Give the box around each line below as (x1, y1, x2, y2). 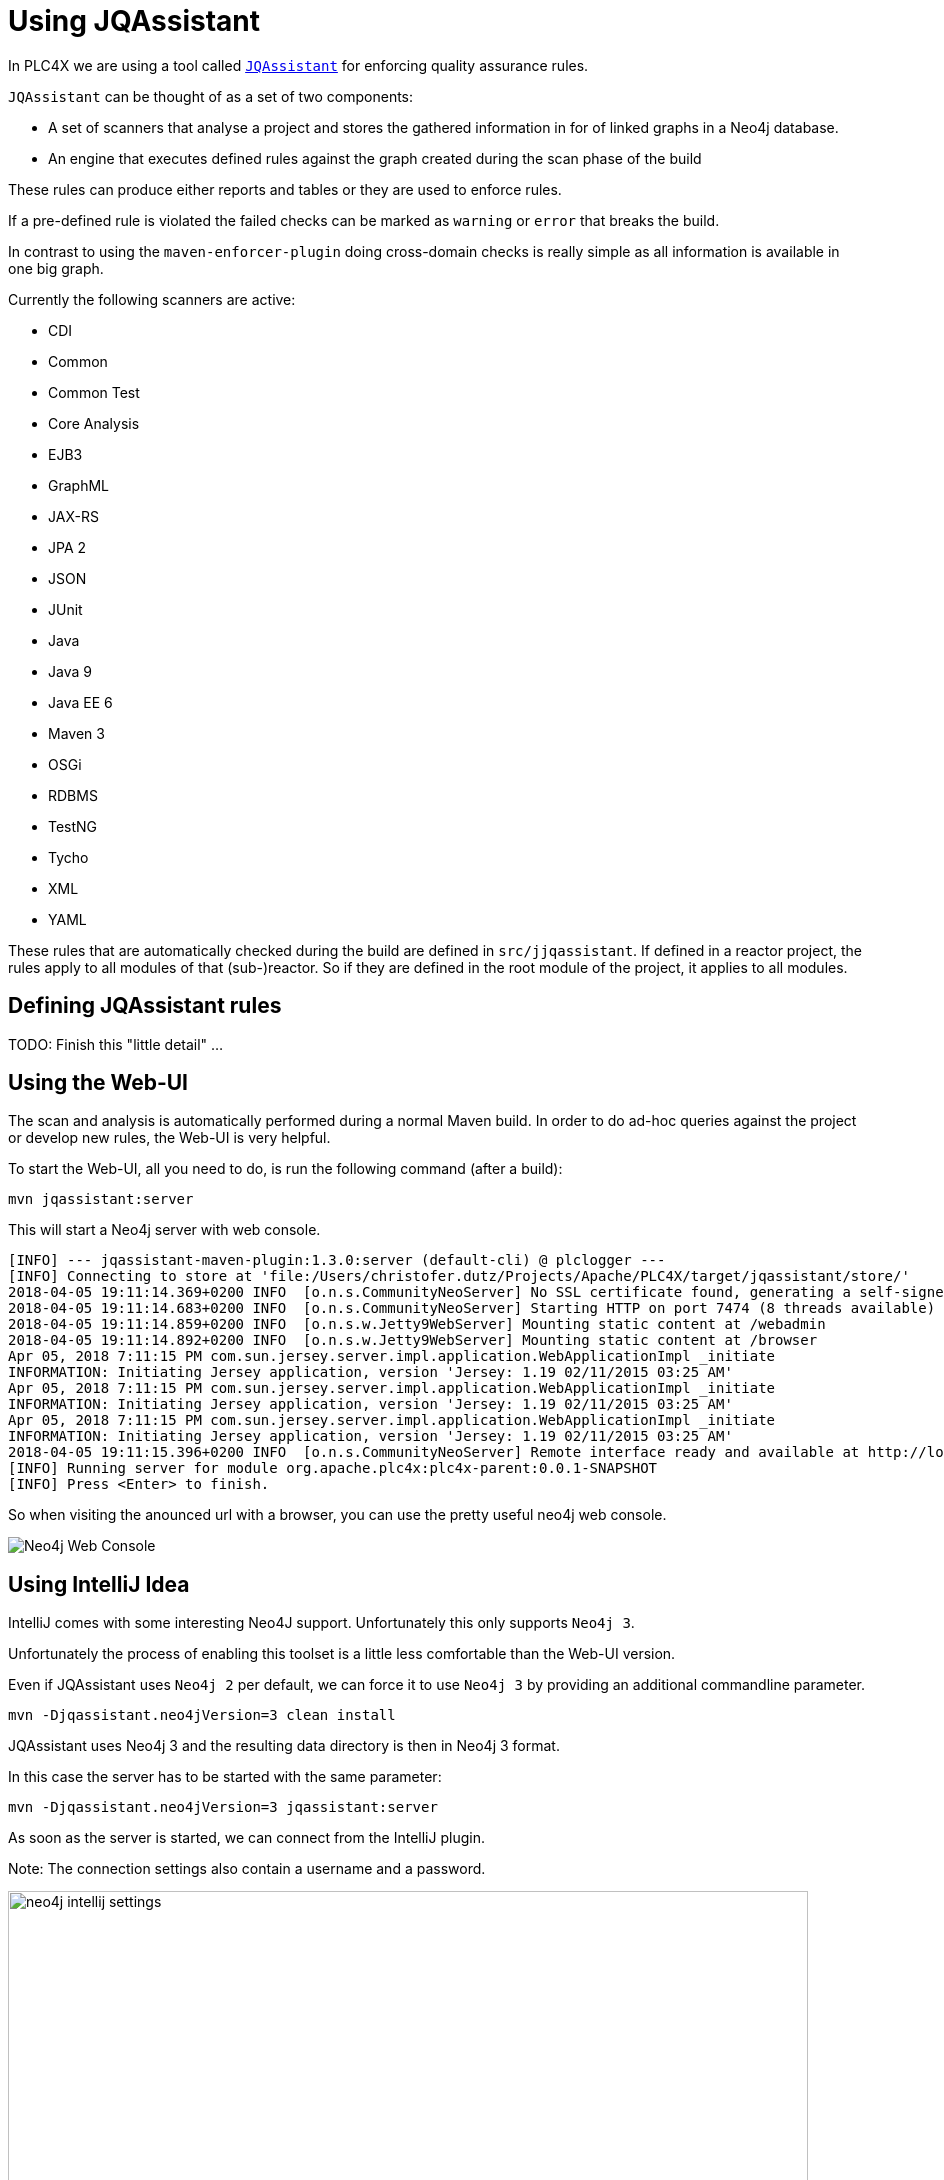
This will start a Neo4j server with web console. (8, 1221, 321, 1239)
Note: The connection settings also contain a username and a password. (8, 1860, 486, 1878)
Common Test (48, 383, 140, 401)
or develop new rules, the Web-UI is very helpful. (8, 1129, 331, 1147)
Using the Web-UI (8, 1070, 189, 1096)
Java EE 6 (48, 693, 113, 711)
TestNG (48, 817, 98, 835)
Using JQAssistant (8, 4, 261, 38)
